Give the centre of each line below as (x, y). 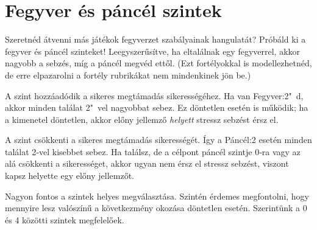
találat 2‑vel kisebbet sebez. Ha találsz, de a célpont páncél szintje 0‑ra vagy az (153, 151)
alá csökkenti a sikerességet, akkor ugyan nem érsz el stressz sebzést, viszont (147, 163)
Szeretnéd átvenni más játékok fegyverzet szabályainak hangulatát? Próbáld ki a (155, 39)
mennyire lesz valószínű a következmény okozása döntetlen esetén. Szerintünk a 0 (156, 208)
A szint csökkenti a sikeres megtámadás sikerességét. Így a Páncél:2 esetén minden (158, 140)
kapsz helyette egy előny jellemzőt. (69, 176)
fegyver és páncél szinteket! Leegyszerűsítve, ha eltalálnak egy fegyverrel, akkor (153, 51)
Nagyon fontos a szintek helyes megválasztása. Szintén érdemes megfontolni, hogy (157, 196)
